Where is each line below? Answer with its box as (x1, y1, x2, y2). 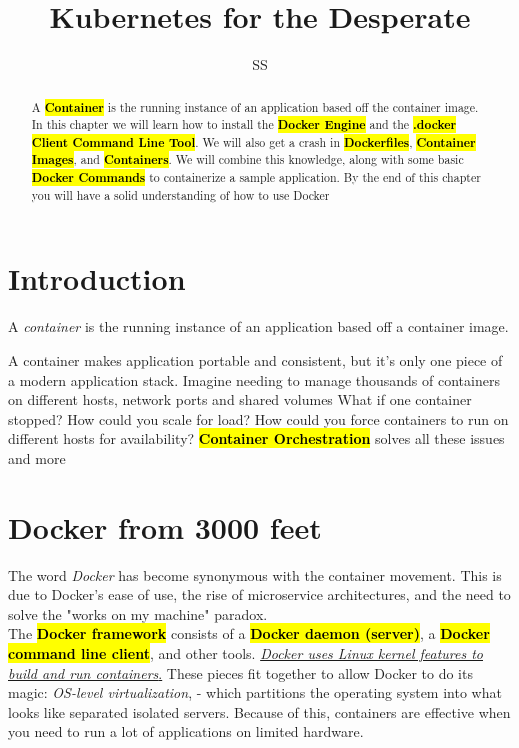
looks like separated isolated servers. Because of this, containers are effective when (8, 701, 511, 722)
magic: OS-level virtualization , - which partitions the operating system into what (8, 682, 502, 703)
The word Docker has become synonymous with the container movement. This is (8, 564, 502, 585)
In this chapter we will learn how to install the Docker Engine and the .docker (31, 116, 457, 134)
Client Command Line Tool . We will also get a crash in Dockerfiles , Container (31, 133, 476, 151)
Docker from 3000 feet (8, 506, 322, 547)
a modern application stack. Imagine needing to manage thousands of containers (8, 369, 500, 390)
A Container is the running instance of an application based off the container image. (31, 98, 479, 116)
